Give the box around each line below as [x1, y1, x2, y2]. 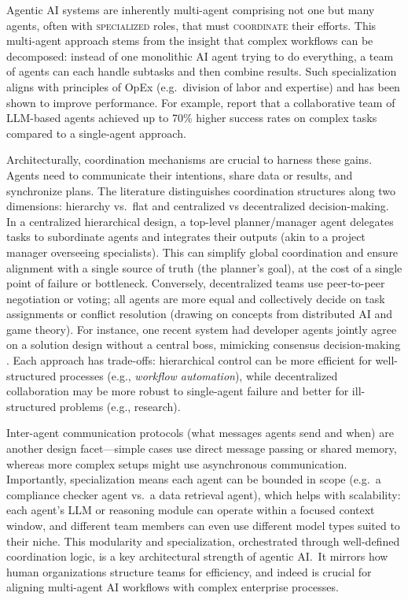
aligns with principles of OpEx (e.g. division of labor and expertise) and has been [6, 78, 400, 94]
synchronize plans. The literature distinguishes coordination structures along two [6, 182, 396, 198]
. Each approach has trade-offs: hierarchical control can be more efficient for [6, 352, 372, 369]
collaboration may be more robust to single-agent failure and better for [6, 383, 349, 399]
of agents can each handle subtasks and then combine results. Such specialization [6, 63, 397, 80]
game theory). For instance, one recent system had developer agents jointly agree [6, 320, 397, 337]
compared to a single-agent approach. [6, 124, 186, 141]
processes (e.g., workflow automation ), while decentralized [59, 367, 338, 383]
